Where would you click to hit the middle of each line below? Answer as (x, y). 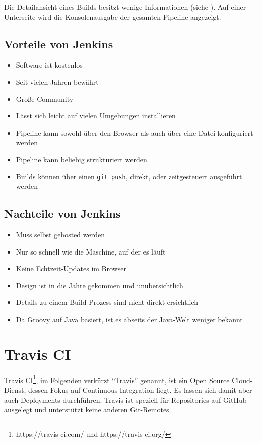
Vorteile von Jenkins (59, 44)
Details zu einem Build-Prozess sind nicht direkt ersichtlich (107, 302)
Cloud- (242, 380)
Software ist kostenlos (49, 65)
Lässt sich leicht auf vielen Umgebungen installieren (96, 116)
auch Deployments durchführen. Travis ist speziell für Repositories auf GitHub (125, 399)
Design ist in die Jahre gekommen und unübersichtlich (100, 285)
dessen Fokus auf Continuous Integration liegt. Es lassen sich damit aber (140, 389)
